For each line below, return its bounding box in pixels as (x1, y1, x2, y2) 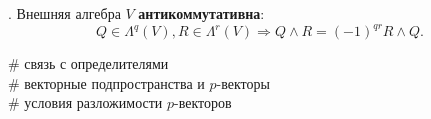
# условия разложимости (8, 92, 163, 113)
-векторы (216, 72, 270, 93)
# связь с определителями (8, 53, 169, 74)
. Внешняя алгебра (8, 3, 121, 23)
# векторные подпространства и (8, 72, 205, 93)
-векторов (174, 92, 232, 113)
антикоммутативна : (138, 3, 265, 23)
